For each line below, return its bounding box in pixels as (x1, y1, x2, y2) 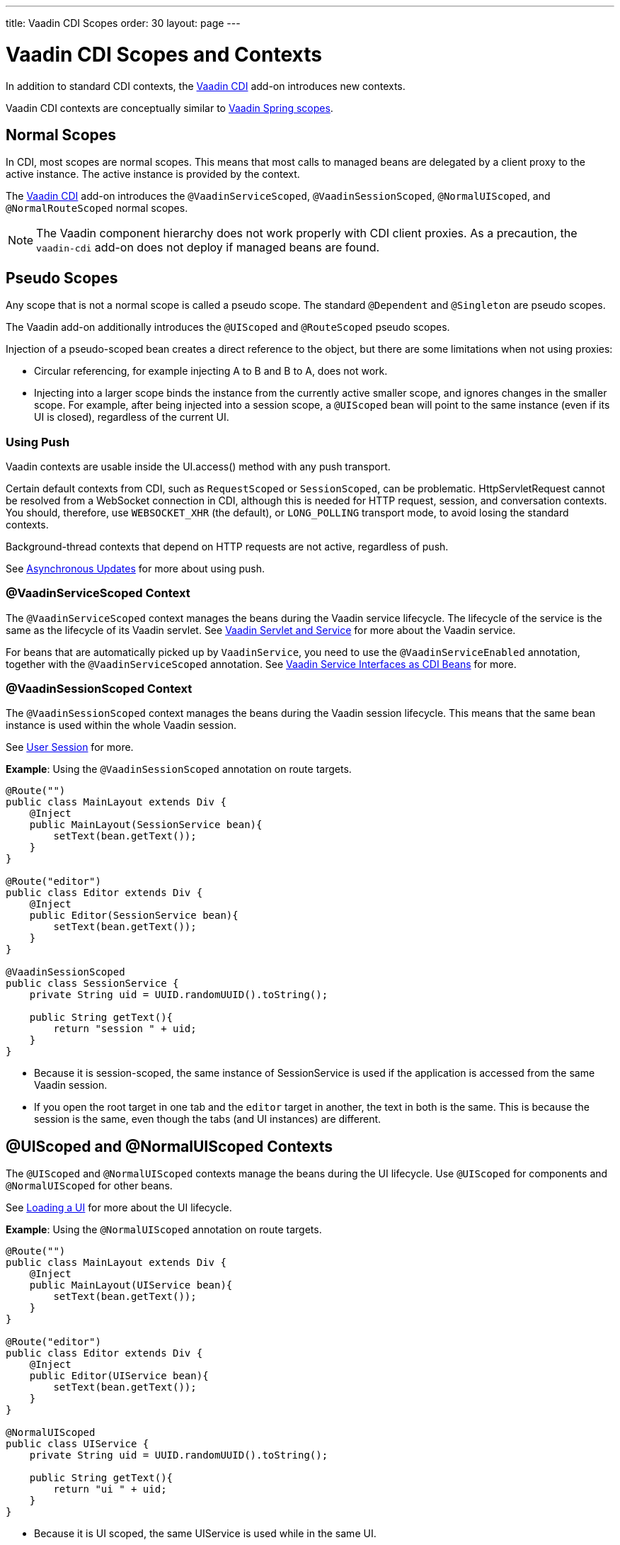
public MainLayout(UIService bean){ (29, 1279, 233, 1291)
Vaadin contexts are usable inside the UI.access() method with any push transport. (6, 460, 391, 472)
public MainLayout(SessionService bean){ (29, 819, 263, 831)
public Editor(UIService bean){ (29, 1370, 209, 1382)
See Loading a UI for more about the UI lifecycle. (6, 1201, 232, 1214)
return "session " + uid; (53, 1023, 197, 1035)
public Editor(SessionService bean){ (29, 910, 239, 922)
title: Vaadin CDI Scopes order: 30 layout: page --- (6, 17, 241, 29)
